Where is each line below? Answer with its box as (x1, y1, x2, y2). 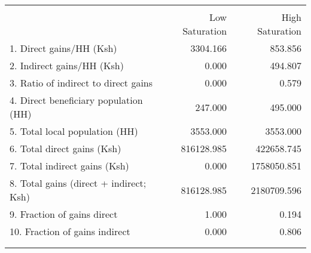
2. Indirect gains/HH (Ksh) (10, 58, 124, 72)
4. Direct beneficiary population (10, 93, 143, 107)
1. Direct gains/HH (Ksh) (10, 41, 117, 55)
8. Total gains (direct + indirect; (10, 176, 147, 190)
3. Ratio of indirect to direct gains (10, 76, 153, 90)
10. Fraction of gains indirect (10, 224, 130, 238)
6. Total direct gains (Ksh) (10, 141, 121, 155)
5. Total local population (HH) (10, 124, 138, 138)
